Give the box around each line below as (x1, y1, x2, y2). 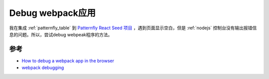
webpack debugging (21, 65, 64, 71)
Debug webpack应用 (9, 7, 96, 18)
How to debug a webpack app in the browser (21, 58, 115, 64)
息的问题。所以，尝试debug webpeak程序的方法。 (9, 31, 113, 37)
